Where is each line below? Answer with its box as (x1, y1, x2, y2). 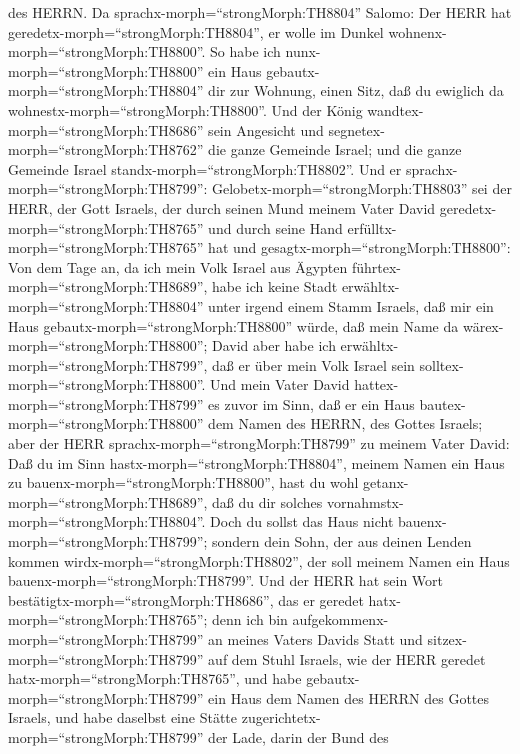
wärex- (462, 315, 504, 336)
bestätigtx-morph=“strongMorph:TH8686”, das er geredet (8, 589, 364, 610)
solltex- (419, 354, 464, 375)
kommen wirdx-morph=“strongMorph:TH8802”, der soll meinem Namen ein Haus (8, 550, 510, 571)
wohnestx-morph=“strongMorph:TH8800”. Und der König (8, 99, 363, 120)
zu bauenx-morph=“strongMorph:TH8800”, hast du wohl (8, 472, 359, 493)
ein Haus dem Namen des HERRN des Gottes (208, 687, 490, 708)
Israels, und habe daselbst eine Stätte (8, 707, 238, 728)
